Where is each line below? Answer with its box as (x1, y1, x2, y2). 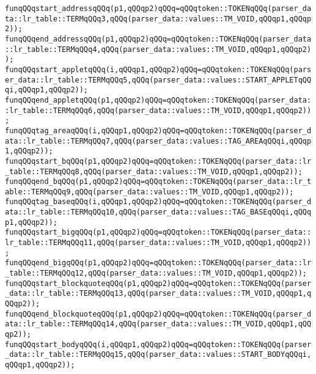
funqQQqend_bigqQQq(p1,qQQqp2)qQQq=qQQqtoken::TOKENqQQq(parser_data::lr (5, 258, 312, 268)
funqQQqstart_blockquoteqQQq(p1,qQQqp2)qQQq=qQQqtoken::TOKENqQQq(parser (5, 279, 312, 288)
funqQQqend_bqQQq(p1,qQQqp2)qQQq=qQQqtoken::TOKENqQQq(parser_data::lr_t (5, 177, 312, 186)
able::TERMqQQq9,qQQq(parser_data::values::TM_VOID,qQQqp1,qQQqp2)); (5, 187, 294, 196)
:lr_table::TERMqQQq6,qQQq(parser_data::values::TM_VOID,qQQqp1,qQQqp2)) (5, 106, 312, 115)
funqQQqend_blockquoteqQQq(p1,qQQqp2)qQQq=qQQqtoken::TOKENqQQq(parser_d (5, 309, 312, 318)
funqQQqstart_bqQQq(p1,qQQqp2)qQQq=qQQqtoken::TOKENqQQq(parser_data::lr (5, 156, 312, 166)
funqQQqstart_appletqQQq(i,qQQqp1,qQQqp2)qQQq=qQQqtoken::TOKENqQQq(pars (5, 65, 312, 74)
